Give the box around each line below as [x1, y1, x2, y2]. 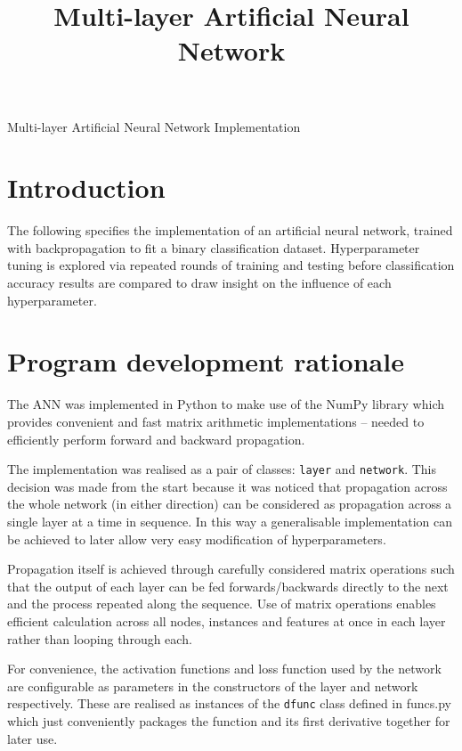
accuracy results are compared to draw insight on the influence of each [7, 273, 392, 292]
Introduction [7, 169, 166, 206]
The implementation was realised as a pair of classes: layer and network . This [7, 460, 437, 478]
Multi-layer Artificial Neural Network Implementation [7, 117, 301, 135]
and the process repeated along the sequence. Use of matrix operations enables [7, 594, 436, 613]
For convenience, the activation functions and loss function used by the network [7, 659, 442, 678]
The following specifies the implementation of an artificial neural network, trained [7, 221, 453, 240]
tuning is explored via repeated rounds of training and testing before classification [7, 256, 455, 274]
